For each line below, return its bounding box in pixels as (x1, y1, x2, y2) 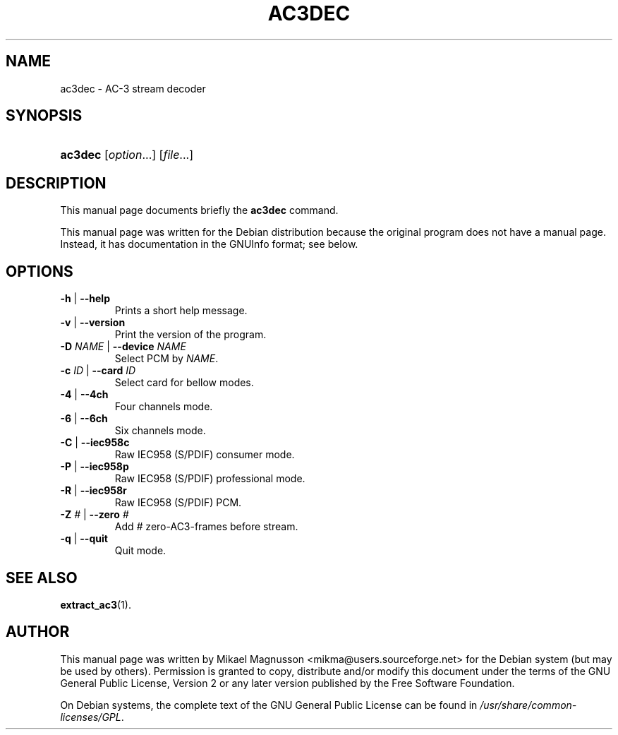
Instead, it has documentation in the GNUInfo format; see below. (60, 238, 358, 251)
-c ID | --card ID (60, 364, 136, 377)
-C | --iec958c (60, 436, 130, 449)
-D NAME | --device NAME (60, 340, 186, 353)
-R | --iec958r (60, 484, 127, 497)
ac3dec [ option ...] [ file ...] (60, 148, 194, 162)
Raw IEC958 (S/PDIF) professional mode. (114, 472, 305, 485)
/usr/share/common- (480, 698, 577, 711)
